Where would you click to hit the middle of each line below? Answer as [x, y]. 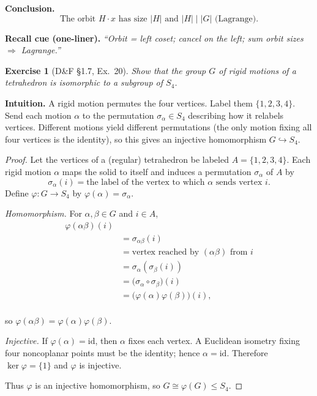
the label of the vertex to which [146, 182]
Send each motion [38, 115]
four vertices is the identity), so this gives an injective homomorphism [136, 139]
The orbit [78, 19]
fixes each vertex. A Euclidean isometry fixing [214, 341]
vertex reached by [166, 252]
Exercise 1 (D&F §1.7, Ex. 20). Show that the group [106, 70]
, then [106, 341]
